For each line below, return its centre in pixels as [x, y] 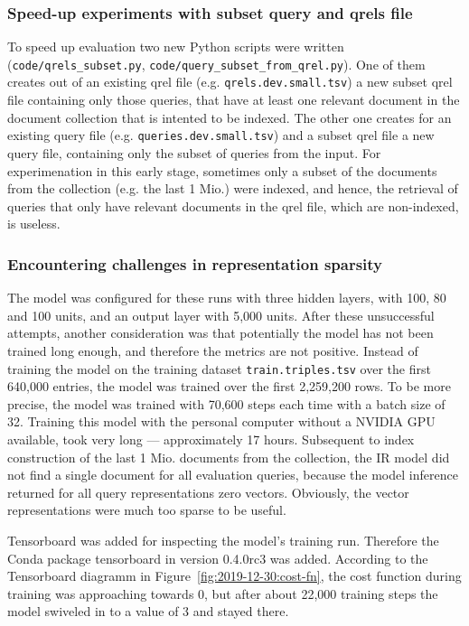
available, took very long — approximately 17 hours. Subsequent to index [211, 439]
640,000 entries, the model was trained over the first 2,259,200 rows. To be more [229, 386]
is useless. [34, 224]
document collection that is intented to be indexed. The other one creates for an [230, 117]
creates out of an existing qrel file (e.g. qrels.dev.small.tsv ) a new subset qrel [230, 82]
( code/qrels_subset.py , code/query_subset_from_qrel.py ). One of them [216, 64]
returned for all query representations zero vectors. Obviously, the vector [208, 492]
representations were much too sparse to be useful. [147, 510]
